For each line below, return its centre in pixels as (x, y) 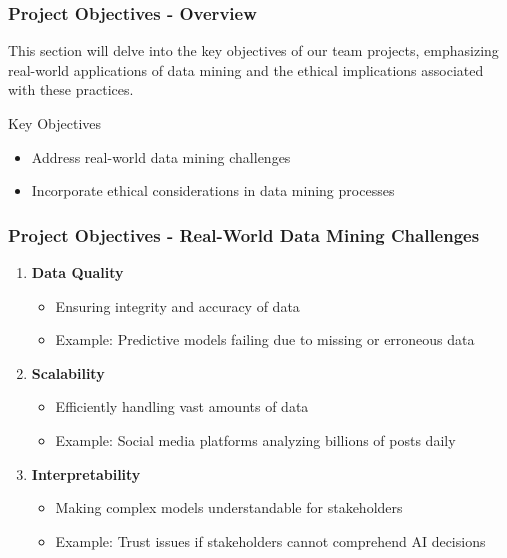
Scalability (68, 372)
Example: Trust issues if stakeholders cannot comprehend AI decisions (270, 540)
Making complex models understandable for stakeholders (229, 507)
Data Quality (77, 272)
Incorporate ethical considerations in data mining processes (213, 190)
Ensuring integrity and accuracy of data (177, 305)
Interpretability (86, 473)
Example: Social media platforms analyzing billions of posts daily (255, 439)
